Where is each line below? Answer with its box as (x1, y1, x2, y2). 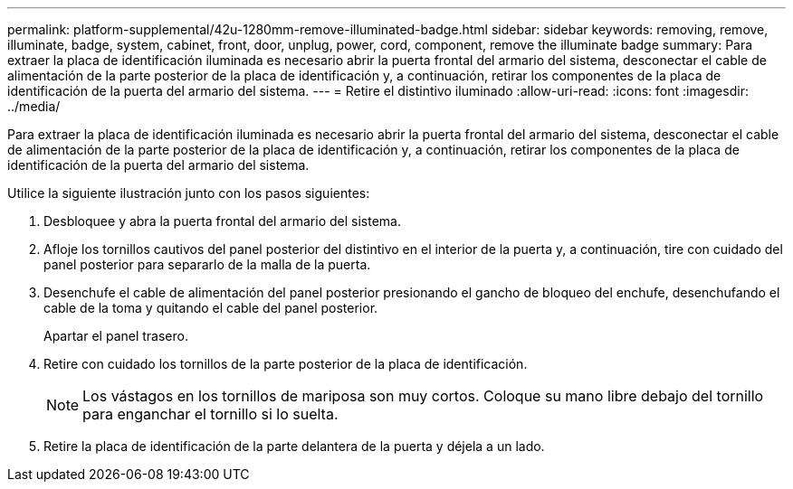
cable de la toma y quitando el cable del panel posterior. (43, 300, 378, 315)
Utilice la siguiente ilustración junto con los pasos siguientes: (7, 185, 370, 201)
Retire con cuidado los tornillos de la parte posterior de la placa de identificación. (43, 356, 528, 371)
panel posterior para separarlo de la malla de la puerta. (43, 257, 371, 272)
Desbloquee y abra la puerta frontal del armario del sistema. (43, 213, 401, 229)
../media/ (7, 99, 61, 114)
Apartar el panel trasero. (43, 328, 188, 343)
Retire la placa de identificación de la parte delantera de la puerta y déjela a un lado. (43, 438, 545, 454)
